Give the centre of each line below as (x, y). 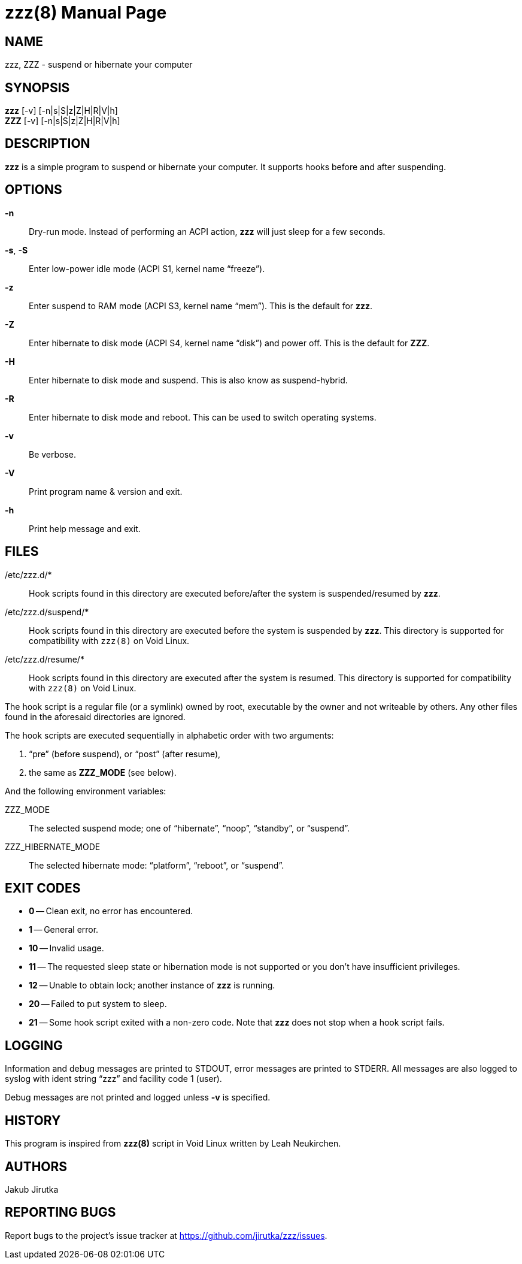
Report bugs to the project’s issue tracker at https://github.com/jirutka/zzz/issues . (166, 1235)
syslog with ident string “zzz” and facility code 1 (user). (113, 1079)
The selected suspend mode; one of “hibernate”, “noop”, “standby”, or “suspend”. (189, 828)
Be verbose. (53, 454)
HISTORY (33, 1120)
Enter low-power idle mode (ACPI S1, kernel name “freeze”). (147, 268)
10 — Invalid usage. (66, 948)
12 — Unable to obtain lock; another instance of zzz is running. (152, 985)
